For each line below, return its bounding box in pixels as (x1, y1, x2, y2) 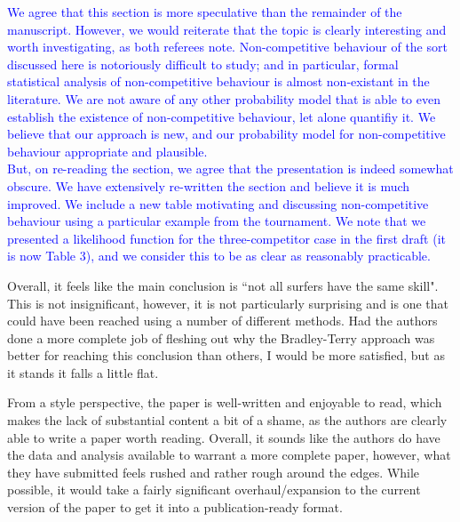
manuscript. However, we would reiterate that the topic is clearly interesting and (7, 20, 447, 38)
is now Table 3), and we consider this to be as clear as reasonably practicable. (7, 246, 431, 265)
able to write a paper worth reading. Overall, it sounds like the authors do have (7, 428, 440, 446)
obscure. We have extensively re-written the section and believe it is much (7, 176, 410, 195)
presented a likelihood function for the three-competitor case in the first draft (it (7, 229, 446, 247)
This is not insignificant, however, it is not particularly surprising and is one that (7, 293, 448, 312)
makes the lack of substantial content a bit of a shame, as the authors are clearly (7, 411, 448, 430)
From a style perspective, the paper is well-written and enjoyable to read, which (7, 393, 442, 412)
